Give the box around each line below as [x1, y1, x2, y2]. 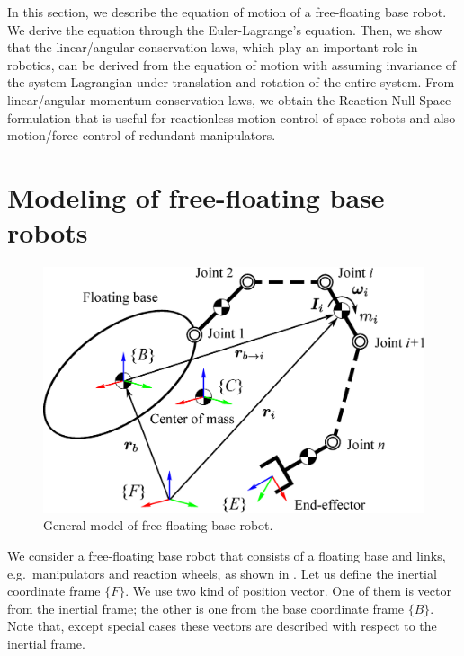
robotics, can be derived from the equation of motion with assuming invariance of [7, 55, 456, 74]
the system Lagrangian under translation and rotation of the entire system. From [7, 73, 455, 92]
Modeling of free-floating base [7, 178, 385, 215]
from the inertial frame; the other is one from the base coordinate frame [7, 598, 405, 617]
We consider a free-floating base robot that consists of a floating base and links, [7, 545, 446, 564]
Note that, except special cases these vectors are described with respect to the [7, 616, 437, 635]
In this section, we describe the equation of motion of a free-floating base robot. [7, 3, 447, 21]
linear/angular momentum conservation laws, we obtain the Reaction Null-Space [7, 90, 451, 109]
